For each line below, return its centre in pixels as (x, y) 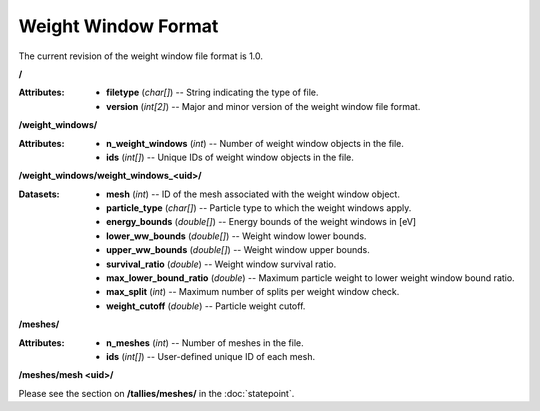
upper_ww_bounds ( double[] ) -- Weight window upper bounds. (238, 250)
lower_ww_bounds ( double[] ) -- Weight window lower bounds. (236, 236)
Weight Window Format (118, 26)
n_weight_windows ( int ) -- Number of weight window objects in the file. (255, 143)
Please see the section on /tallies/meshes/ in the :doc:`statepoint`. (156, 393)
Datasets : (39, 194)
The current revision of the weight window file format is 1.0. (141, 56)
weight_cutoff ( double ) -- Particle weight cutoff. (206, 306)
